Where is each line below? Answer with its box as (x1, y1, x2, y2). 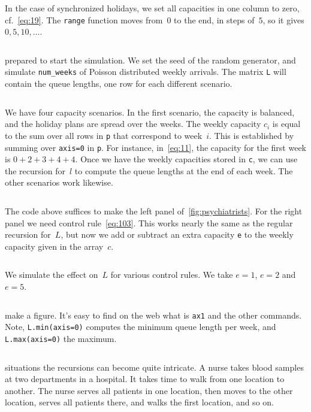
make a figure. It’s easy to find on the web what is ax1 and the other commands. (5, 308, 302, 321)
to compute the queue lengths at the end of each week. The (74, 164, 293, 177)
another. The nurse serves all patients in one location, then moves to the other (5, 384, 293, 396)
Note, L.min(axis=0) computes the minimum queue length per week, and (5, 320, 276, 333)
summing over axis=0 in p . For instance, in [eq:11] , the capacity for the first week (5, 141, 306, 153)
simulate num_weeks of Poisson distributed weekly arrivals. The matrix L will (5, 65, 286, 78)
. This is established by (209, 129, 294, 141)
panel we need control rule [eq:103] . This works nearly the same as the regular (5, 216, 293, 229)
